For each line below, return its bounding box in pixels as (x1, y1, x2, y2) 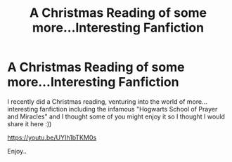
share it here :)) (7, 119, 52, 128)
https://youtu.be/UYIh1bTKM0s (7, 133, 97, 142)
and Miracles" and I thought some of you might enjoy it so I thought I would (7, 112, 225, 121)
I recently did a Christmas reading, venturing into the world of (7, 97, 186, 106)
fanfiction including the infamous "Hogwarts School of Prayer (39, 104, 218, 113)
